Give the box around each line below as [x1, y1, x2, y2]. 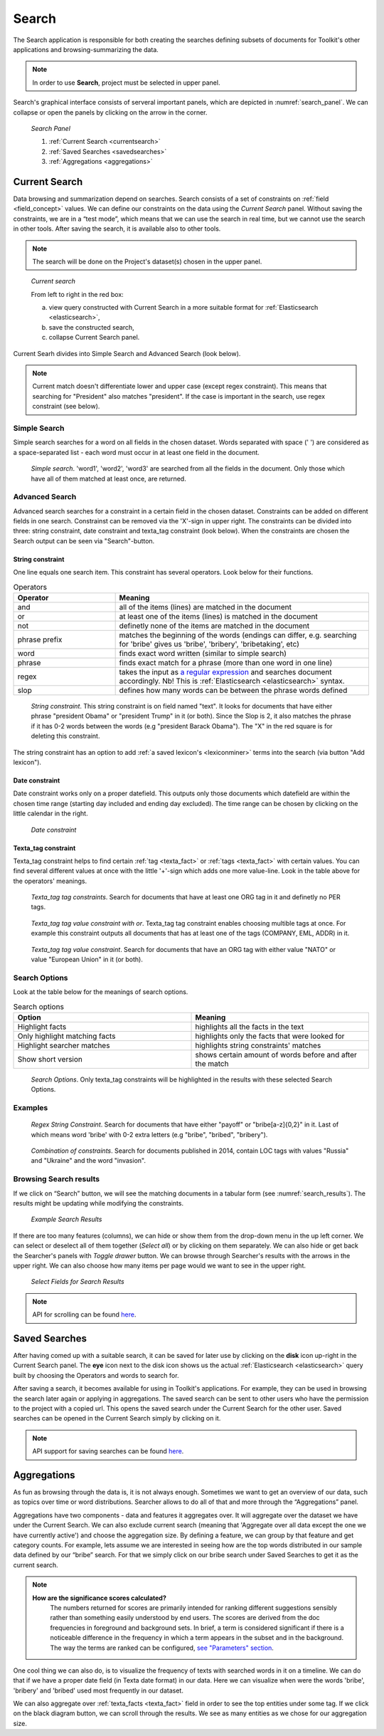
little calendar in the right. [13, 809, 88, 818]
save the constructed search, [48, 323, 134, 331]
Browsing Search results [13, 1174, 100, 1184]
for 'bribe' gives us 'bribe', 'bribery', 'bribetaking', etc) [119, 639, 300, 649]
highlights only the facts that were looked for [195, 1031, 345, 1041]
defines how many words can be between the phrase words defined [119, 686, 348, 695]
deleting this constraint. [31, 732, 100, 741]
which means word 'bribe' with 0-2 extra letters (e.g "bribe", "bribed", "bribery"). [31, 1130, 268, 1139]
